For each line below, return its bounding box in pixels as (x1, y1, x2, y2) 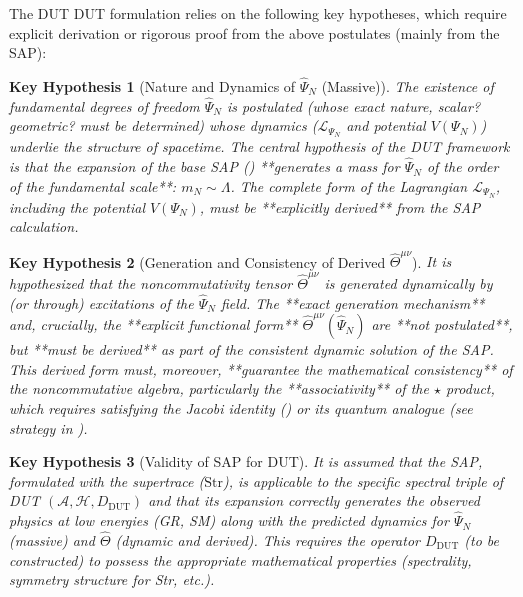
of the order (426, 156, 499, 177)
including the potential (9, 196, 145, 217)
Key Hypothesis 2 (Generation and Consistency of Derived (9, 251, 386, 272)
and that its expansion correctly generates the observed (148, 490, 480, 511)
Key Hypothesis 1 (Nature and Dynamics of (9, 76, 296, 96)
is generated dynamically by (324, 272, 493, 293)
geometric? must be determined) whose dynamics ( (9, 115, 318, 136)
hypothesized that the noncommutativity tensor (9, 272, 293, 293)
